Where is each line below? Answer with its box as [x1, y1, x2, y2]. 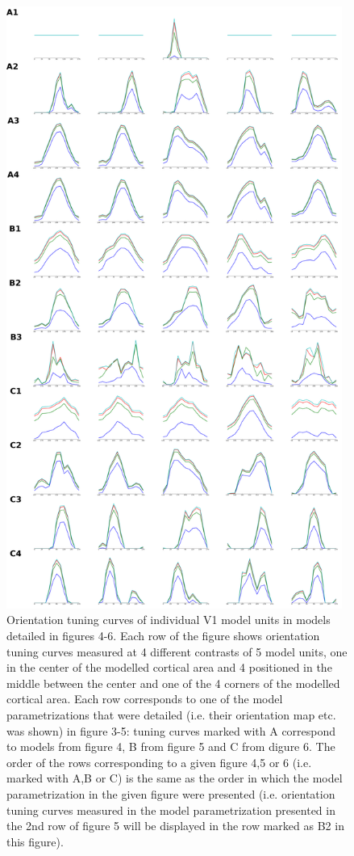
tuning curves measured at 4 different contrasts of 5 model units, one [6, 643, 348, 660]
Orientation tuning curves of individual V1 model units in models [6, 611, 331, 628]
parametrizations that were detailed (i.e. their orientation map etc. [6, 706, 336, 723]
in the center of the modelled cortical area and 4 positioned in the [6, 659, 332, 676]
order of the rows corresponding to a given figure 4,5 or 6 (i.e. [6, 753, 312, 770]
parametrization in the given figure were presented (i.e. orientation [6, 785, 335, 802]
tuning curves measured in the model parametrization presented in [6, 801, 335, 818]
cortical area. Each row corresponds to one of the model [6, 690, 283, 707]
